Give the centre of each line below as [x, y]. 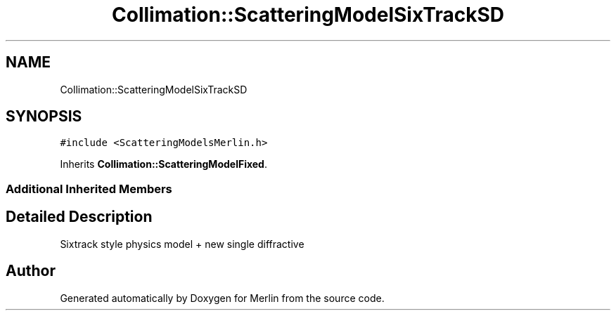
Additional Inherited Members [89, 189]
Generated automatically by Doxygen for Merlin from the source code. [222, 298]
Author [31, 271]
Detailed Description [79, 217]
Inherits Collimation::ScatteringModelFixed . [163, 164]
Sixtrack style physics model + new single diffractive [182, 244]
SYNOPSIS [44, 117]
